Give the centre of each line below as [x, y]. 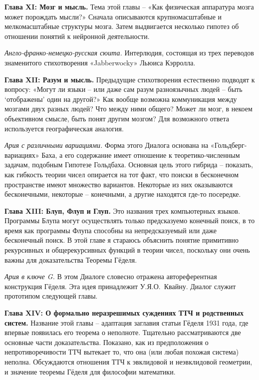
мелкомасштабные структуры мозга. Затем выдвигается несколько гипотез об [122, 26]
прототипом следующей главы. [51, 296]
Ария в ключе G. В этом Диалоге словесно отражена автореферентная [111, 276]
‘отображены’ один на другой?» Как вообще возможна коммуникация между [121, 99]
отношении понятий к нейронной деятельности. [77, 36]
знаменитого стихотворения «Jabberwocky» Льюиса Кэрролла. [100, 62]
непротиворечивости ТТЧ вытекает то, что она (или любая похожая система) [122, 352]
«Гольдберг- [229, 145]
